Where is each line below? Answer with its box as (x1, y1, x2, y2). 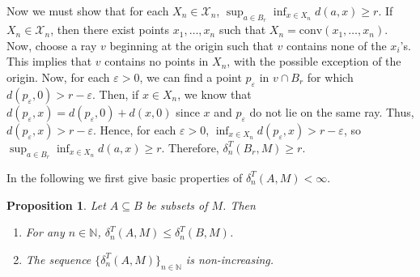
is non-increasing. (185, 250, 274, 267)
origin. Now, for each (6, 68, 110, 85)
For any (25, 224, 65, 241)
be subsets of (146, 196, 208, 213)
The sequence (25, 250, 91, 267)
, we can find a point (139, 68, 242, 85)
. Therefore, (161, 138, 219, 156)
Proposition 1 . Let (6, 196, 106, 213)
